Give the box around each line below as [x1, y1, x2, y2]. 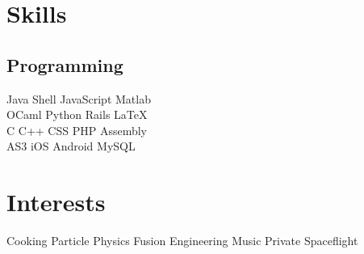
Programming [6, 52, 123, 77]
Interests [6, 185, 106, 218]
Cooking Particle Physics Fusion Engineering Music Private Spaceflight [6, 232, 358, 249]
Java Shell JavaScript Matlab [6, 90, 151, 107]
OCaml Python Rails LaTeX [6, 106, 148, 123]
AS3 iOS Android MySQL [6, 138, 136, 155]
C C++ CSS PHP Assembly [6, 121, 147, 138]
